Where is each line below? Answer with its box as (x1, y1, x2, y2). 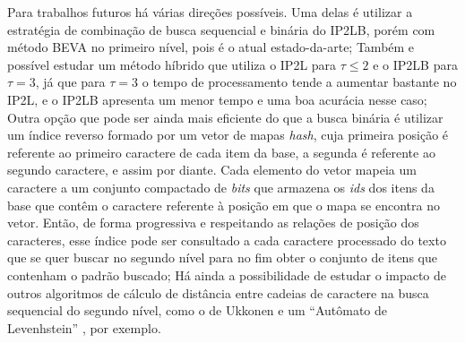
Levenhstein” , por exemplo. (7, 318, 161, 337)
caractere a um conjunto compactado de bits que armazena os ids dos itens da (7, 177, 435, 196)
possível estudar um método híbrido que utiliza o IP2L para (7, 55, 337, 73)
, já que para (35, 73, 106, 91)
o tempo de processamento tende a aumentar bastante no (142, 73, 457, 91)
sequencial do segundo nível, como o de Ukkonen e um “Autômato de (7, 301, 388, 320)
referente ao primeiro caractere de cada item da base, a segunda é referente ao (7, 142, 435, 161)
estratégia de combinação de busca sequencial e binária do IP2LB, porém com (7, 20, 435, 39)
